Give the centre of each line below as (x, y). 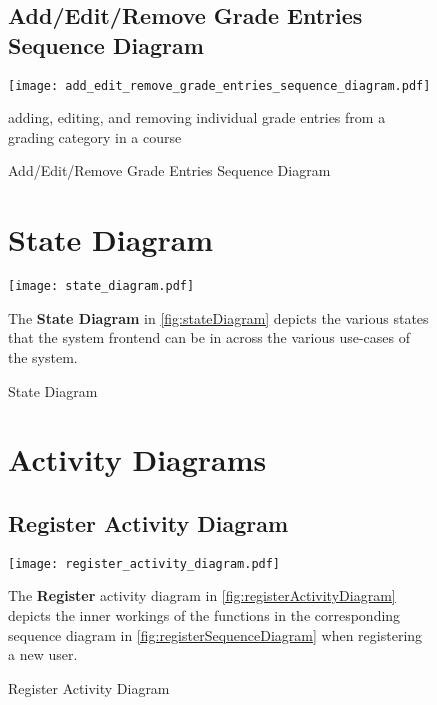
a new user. (43, 654)
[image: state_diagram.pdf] (101, 286)
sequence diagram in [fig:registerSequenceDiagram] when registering (215, 634)
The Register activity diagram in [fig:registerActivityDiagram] (202, 595)
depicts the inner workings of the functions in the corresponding (204, 615)
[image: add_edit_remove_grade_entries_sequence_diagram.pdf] (219, 85)
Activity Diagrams (137, 459)
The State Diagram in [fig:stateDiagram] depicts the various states (218, 317)
